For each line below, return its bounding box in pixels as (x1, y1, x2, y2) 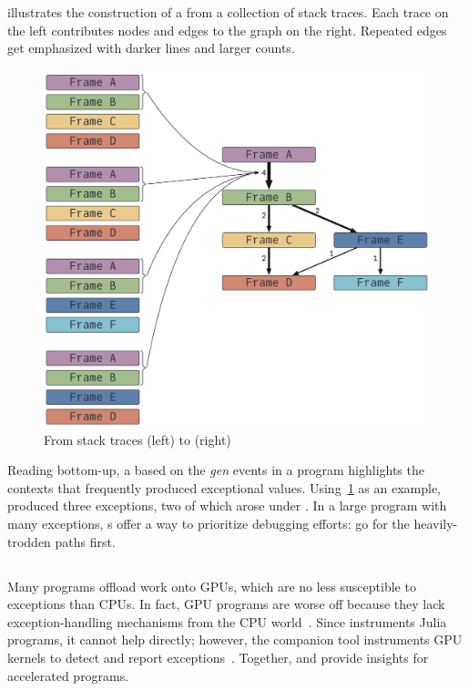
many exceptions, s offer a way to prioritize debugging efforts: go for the (7, 514, 410, 533)
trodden (7, 531, 51, 551)
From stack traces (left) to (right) (44, 429, 231, 449)
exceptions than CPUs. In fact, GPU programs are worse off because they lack (7, 594, 445, 614)
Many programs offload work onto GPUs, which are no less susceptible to (7, 576, 416, 595)
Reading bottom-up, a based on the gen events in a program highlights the (7, 460, 424, 480)
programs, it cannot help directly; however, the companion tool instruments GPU (7, 630, 463, 649)
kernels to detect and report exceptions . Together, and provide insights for (7, 647, 429, 666)
